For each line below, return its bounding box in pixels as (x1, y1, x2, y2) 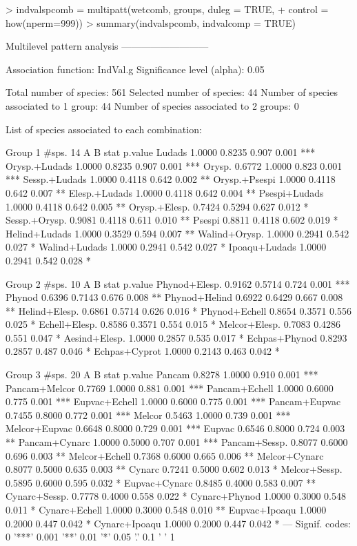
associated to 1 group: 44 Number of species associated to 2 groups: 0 (6, 98, 299, 113)
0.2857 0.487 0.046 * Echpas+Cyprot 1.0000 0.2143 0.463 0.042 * (6, 344, 280, 358)
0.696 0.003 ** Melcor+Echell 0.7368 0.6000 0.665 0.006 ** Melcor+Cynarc (6, 448, 324, 462)
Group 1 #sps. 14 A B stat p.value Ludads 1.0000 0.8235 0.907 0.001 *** (6, 145, 316, 159)
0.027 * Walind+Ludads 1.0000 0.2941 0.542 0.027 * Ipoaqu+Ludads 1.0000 (6, 240, 327, 254)
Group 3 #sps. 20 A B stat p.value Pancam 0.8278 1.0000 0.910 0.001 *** (6, 367, 318, 382)
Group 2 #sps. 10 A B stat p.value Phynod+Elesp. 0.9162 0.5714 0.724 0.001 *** (6, 276, 350, 291)
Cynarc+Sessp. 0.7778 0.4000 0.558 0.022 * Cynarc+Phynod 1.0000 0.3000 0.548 (6, 489, 346, 503)
